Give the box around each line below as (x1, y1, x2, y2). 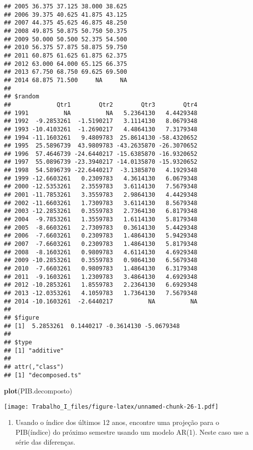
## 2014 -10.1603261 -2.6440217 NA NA (4, 298, 197, 305)
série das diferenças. (15, 436, 76, 447)
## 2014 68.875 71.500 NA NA (4, 76, 127, 84)
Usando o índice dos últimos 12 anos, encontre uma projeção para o (15, 417, 219, 427)
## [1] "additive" (4, 347, 64, 354)
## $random (4, 93, 39, 100)
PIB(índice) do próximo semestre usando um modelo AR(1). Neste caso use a (15, 427, 249, 437)
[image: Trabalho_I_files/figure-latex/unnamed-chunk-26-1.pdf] (4, 403, 219, 410)
